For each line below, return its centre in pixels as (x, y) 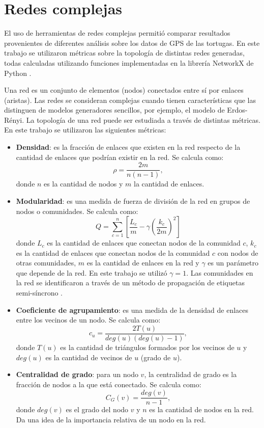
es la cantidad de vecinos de (89, 357)
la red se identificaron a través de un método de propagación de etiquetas (130, 283)
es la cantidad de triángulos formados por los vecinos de (147, 347)
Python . (18, 73)
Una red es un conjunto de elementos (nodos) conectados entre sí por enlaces (124, 90)
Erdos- (237, 110)
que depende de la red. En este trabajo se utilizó (92, 272)
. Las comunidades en (220, 272)
